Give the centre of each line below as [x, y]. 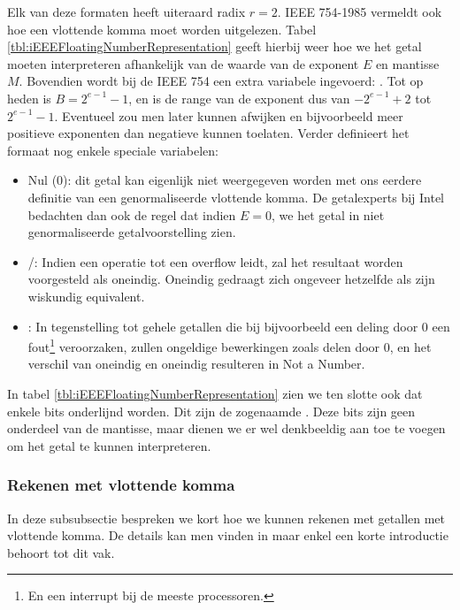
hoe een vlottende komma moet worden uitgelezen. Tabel [162, 29]
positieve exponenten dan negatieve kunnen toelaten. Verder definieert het [208, 133]
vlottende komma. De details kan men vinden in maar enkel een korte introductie [228, 535]
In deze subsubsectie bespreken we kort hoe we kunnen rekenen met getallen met [226, 518]
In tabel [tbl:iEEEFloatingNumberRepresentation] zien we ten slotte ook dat [215, 393]
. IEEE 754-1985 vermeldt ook [360, 11]
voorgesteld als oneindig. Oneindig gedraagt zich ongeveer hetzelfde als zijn [231, 279]
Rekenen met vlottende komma [121, 485]
